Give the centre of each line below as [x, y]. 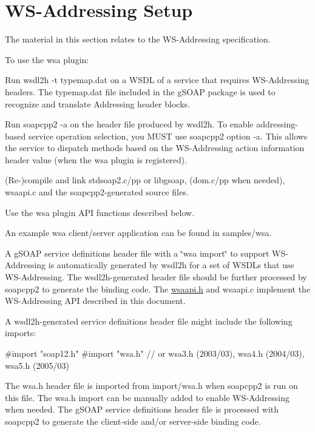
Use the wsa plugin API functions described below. [100, 212]
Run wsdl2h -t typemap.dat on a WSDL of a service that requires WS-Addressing [157, 80]
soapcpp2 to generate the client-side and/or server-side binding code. [133, 421]
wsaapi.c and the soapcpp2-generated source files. [97, 192]
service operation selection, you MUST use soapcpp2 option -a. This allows [168, 136]
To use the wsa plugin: [47, 59]
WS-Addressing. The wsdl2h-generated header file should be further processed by [156, 277]
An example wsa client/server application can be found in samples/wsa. [138, 233]
